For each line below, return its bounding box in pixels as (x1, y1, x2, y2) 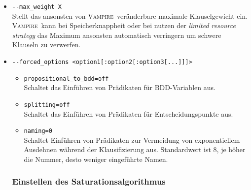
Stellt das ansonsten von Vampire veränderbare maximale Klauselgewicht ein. (12, 10, 248, 21)
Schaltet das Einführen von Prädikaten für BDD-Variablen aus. (24, 82, 215, 93)
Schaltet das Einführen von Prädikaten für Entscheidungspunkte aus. (24, 108, 233, 119)
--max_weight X (12, 3, 62, 10)
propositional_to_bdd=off (24, 75, 109, 82)
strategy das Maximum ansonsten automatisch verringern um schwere (12, 30, 221, 40)
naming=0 (24, 127, 52, 135)
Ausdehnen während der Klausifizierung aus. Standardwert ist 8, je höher (24, 144, 246, 155)
